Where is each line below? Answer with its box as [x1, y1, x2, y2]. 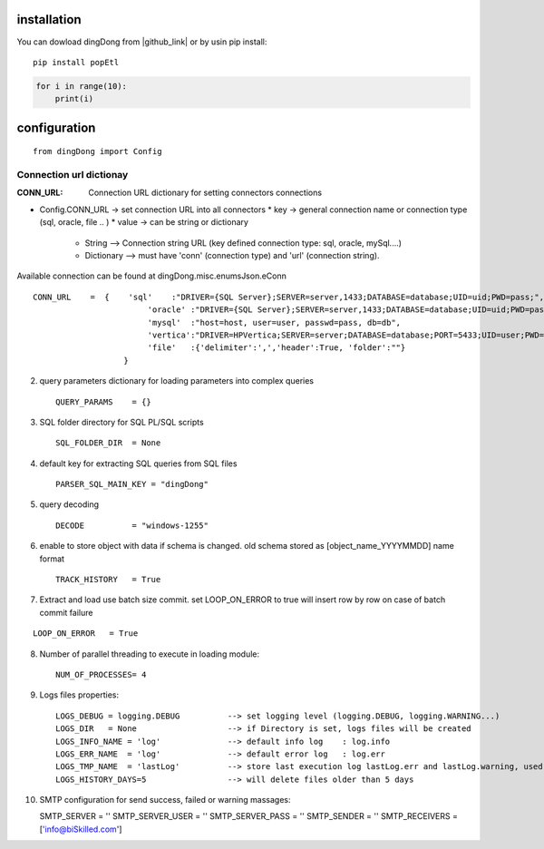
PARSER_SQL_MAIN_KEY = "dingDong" [55, 479, 209, 490]
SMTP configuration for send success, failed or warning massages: [39, 795, 291, 805]
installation [16, 12, 82, 27]
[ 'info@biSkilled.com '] [39, 824, 122, 834]
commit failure [39, 607, 93, 618]
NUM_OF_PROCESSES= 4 [55, 669, 147, 679]
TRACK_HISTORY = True [55, 574, 161, 585]
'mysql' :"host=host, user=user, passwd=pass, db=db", [147, 317, 402, 327]
